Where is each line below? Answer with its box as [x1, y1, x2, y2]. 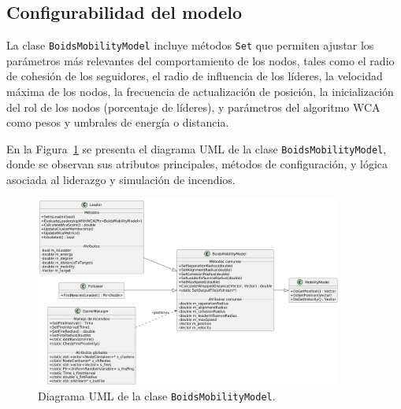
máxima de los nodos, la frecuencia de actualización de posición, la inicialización [6, 83, 394, 100]
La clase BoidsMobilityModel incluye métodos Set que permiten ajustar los [6, 37, 374, 53]
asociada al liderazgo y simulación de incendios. [6, 171, 236, 188]
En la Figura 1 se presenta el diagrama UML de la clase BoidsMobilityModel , [6, 140, 387, 157]
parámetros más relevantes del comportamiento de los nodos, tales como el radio [6, 52, 395, 68]
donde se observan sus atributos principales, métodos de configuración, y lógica [6, 156, 388, 172]
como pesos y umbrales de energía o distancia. [6, 114, 229, 131]
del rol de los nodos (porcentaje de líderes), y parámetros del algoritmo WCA [6, 98, 381, 115]
